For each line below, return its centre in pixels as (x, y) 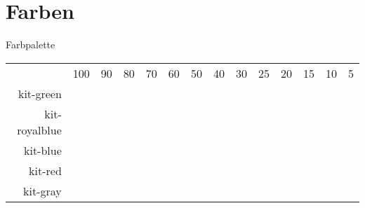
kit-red (45, 170)
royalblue (39, 130)
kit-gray (42, 190)
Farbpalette (31, 44)
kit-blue (43, 150)
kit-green (40, 93)
